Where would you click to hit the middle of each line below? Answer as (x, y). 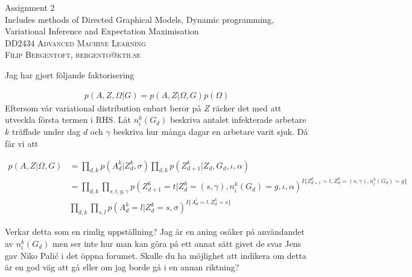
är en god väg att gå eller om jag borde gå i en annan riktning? (122, 267)
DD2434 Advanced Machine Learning (75, 42)
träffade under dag (46, 132)
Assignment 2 (30, 7)
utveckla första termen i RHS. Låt (68, 120)
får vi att (22, 143)
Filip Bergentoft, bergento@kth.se (73, 54)
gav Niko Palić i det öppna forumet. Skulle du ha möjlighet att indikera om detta (156, 255)
